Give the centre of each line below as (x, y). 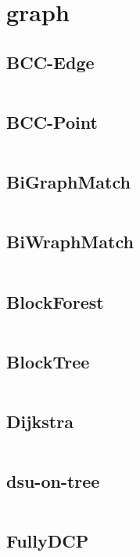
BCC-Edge (50, 62)
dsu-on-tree (53, 481)
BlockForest (55, 301)
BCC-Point (52, 121)
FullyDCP (48, 541)
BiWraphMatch (70, 242)
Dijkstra (40, 421)
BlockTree (48, 361)
